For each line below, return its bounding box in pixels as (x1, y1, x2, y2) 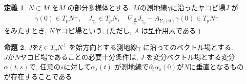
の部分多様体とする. (67, 2, 131, 12)
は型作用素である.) (141, 25, 201, 36)
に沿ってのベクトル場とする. (143, 42, 233, 52)
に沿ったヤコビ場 (170, 2, 226, 12)
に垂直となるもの (189, 61, 244, 71)
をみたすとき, (4, 25, 47, 36)
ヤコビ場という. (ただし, (54, 25, 132, 36)
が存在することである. (4, 71, 74, 81)
